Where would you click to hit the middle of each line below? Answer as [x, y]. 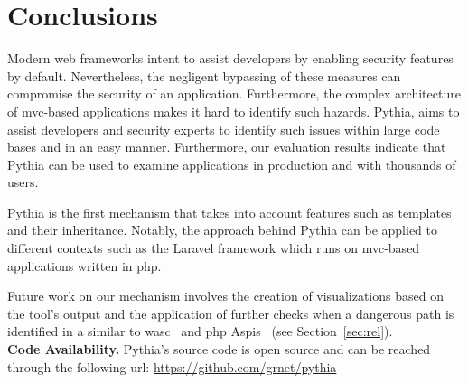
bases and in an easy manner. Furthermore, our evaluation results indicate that [227, 147]
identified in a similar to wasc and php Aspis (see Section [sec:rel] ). [200, 331]
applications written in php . [84, 265]
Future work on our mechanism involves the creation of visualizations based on [225, 296]
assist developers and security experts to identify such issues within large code [224, 129]
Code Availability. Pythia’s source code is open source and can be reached [219, 349]
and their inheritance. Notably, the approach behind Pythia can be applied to [223, 230]
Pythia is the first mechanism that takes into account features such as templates [229, 212]
